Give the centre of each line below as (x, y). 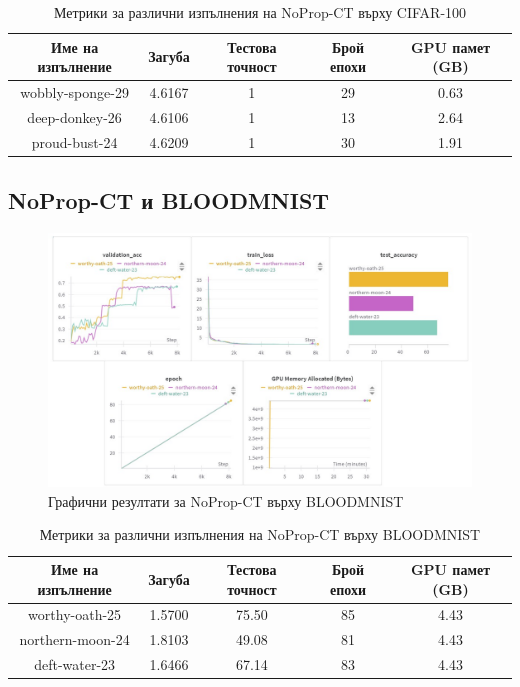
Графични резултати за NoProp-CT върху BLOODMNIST (226, 500)
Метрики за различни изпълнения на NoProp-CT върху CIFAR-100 (260, 12)
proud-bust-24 (74, 141)
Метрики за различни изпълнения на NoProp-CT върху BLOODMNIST (260, 534)
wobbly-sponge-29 (74, 92)
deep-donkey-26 (74, 116)
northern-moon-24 (74, 639)
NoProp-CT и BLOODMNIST (169, 200)
